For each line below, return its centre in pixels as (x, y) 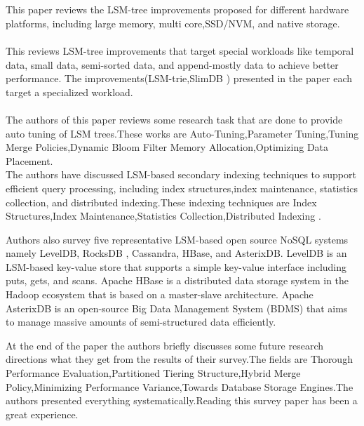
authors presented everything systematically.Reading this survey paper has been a (182, 400)
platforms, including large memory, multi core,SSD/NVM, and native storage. (173, 23)
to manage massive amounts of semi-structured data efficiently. (141, 322)
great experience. (42, 414)
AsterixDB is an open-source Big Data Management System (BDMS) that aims (177, 308)
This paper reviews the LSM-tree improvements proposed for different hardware (177, 9)
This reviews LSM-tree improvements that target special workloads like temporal (180, 50)
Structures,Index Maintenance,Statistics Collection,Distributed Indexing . (163, 216)
